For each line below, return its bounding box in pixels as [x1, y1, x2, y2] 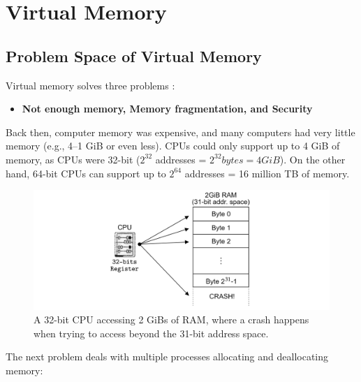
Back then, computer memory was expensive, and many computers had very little [6, 124, 355, 139]
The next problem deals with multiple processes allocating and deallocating [6, 349, 328, 364]
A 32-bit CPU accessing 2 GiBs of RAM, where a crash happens [34, 312, 309, 327]
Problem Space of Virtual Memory [6, 45, 262, 66]
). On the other [279, 152, 346, 166]
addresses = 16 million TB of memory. [184, 166, 350, 180]
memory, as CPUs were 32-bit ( [6, 152, 140, 166]
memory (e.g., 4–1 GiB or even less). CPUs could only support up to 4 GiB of [6, 138, 340, 153]
